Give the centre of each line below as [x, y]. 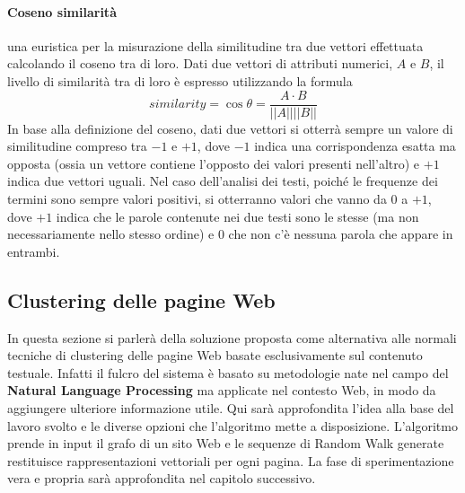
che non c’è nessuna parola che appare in [341, 234]
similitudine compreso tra [77, 146]
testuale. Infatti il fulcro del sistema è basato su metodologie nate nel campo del [228, 372]
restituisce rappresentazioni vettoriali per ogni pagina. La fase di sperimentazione [231, 460]
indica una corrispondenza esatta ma [355, 146]
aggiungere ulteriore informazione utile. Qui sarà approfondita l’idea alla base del [231, 407]
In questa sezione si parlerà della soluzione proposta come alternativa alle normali [232, 337]
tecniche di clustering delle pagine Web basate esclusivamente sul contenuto [215, 355]
